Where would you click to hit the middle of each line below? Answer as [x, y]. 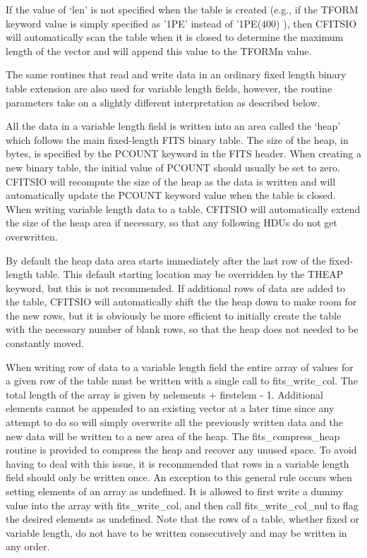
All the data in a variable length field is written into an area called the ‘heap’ [173, 126]
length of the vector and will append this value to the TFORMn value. [159, 50]
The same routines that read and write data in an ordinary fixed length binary [176, 74]
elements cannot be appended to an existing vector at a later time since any [170, 408]
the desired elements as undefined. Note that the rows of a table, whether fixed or [182, 519]
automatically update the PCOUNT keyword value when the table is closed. [171, 195]
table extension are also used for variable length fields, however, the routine [169, 88]
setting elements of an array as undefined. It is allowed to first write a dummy [175, 491]
